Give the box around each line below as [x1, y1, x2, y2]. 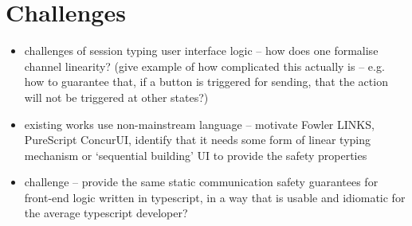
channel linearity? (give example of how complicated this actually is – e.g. [24, 57, 385, 74]
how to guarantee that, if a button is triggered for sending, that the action [24, 73, 388, 90]
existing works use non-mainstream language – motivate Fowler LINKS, [24, 115, 375, 132]
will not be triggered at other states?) [24, 88, 209, 105]
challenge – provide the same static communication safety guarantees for [24, 173, 379, 190]
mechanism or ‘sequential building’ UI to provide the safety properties [24, 146, 367, 163]
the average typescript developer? [24, 205, 188, 221]
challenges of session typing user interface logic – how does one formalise [24, 42, 379, 59]
